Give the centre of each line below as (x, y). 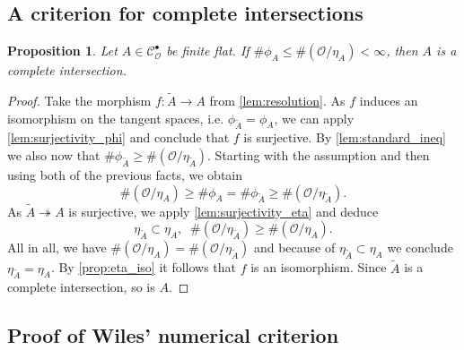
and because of (294, 248)
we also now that (54, 154)
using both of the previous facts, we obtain (125, 174)
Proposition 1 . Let (62, 51)
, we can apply (314, 118)
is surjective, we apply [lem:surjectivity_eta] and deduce (223, 211)
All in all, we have (57, 248)
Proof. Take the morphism (79, 101)
